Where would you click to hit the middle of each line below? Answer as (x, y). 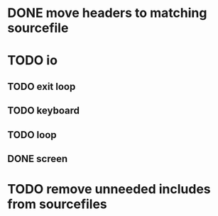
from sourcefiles (58, 204)
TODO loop (32, 135)
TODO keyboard (44, 111)
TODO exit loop (42, 86)
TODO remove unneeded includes (109, 189)
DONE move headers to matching (107, 13)
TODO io (33, 61)
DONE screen (38, 158)
